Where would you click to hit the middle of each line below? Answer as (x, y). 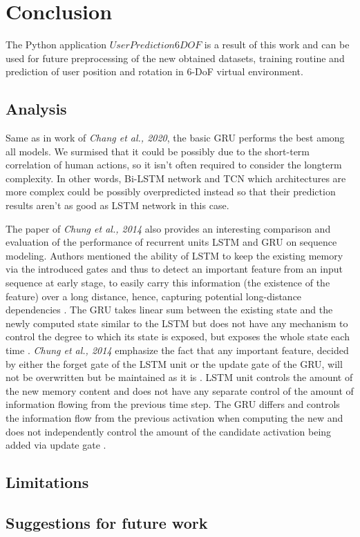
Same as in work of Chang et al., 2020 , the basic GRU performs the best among (175, 138)
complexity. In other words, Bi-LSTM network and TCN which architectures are (176, 178)
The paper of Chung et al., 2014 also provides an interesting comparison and (168, 228)
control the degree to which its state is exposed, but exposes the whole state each (178, 336)
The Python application (56, 45)
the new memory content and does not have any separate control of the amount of (180, 390)
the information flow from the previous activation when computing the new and (174, 417)
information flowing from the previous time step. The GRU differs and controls (173, 404)
